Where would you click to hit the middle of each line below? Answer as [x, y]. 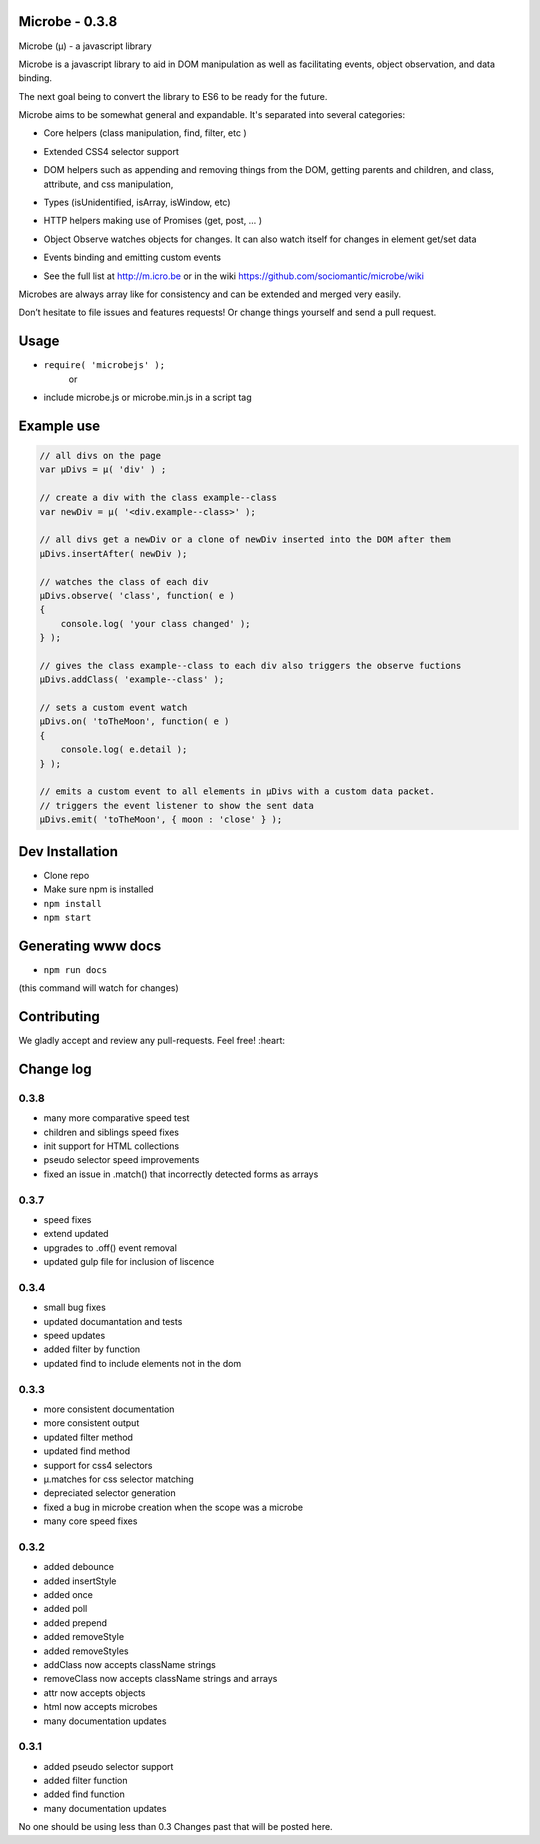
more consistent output [91, 1423]
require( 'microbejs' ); [104, 365]
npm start [67, 917]
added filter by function [92, 1349]
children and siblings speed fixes [111, 1132]
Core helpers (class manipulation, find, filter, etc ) [145, 133]
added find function [84, 1794]
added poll [65, 1609]
